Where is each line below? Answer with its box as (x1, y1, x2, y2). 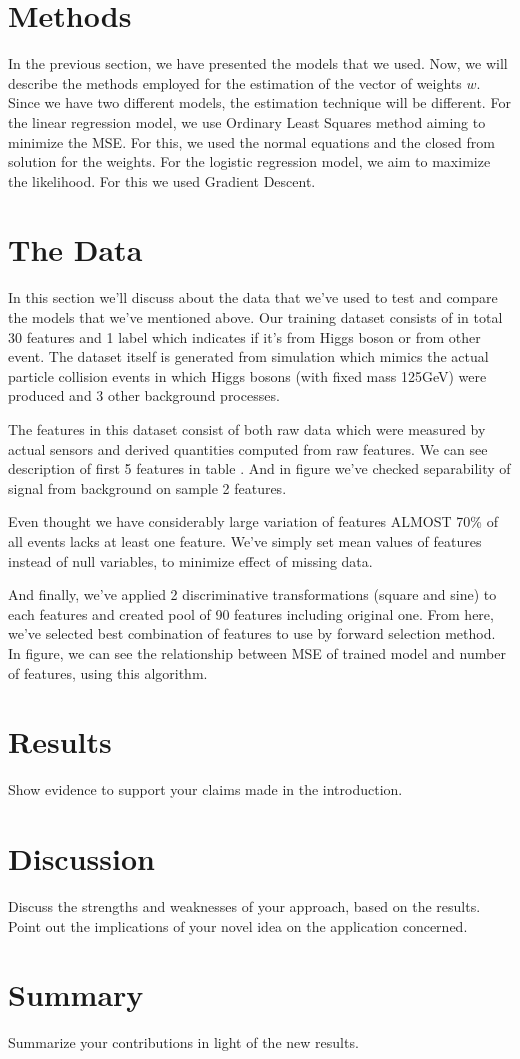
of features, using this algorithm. (8, 662, 208, 683)
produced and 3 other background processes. (8, 385, 280, 406)
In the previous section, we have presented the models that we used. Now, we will (8, 53, 508, 74)
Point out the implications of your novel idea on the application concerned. (8, 915, 468, 936)
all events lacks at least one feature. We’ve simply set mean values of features (8, 530, 482, 551)
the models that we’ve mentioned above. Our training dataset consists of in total (8, 307, 503, 327)
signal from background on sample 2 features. (8, 477, 287, 498)
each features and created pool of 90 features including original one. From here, (8, 603, 494, 624)
